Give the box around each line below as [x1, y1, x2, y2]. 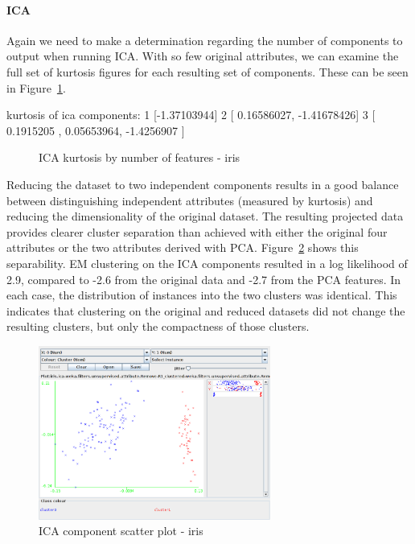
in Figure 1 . [6, 79, 66, 96]
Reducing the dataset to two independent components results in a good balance [6, 175, 399, 192]
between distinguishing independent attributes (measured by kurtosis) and [6, 192, 373, 208]
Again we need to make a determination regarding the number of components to [6, 31, 403, 48]
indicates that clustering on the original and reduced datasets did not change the [6, 302, 405, 319]
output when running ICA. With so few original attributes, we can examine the [6, 47, 399, 64]
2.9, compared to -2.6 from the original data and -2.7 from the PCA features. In [6, 270, 401, 287]
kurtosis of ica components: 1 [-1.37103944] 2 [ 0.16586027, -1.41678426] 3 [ [6, 106, 376, 123]
